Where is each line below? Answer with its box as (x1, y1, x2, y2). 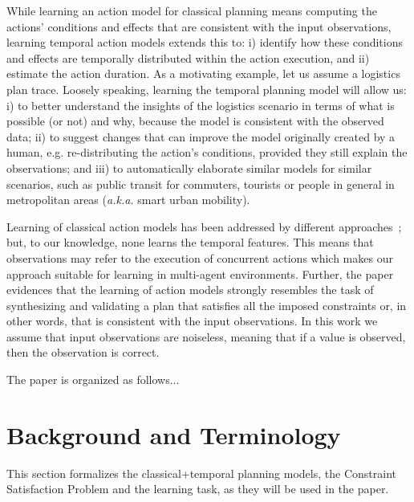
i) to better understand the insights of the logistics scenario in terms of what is (6, 96, 395, 113)
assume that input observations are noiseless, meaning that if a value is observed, (6, 328, 406, 345)
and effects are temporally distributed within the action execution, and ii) (6, 49, 370, 66)
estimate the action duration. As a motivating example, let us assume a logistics (6, 65, 400, 82)
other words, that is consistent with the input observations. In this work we (6, 312, 378, 329)
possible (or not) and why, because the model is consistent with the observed (6, 112, 384, 129)
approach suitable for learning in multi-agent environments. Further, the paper (6, 265, 394, 282)
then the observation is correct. (6, 344, 160, 361)
